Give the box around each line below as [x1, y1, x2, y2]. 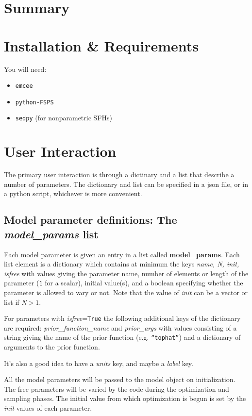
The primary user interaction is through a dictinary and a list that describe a [4, 169, 235, 180]
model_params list [4, 226, 99, 241]
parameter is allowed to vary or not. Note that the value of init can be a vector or [4, 287, 248, 297]
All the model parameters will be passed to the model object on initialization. [4, 374, 235, 384]
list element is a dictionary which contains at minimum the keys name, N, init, [4, 259, 239, 269]
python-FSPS [15, 99, 54, 106]
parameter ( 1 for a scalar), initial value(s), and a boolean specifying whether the [4, 278, 243, 288]
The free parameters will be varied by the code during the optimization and [4, 383, 229, 394]
